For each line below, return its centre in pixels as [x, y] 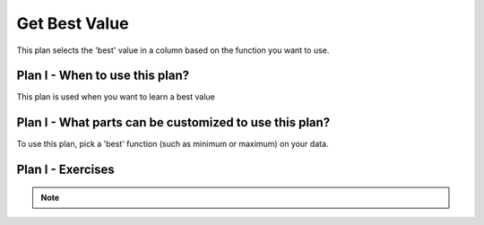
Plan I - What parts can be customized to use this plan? [173, 122]
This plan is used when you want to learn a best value [116, 97]
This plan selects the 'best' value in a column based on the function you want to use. [173, 50]
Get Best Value [73, 23]
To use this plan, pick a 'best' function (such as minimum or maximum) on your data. [173, 144]
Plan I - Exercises [66, 170]
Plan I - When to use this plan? [103, 76]
